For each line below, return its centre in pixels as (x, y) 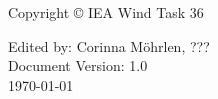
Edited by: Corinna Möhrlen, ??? (109, 45)
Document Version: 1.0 (78, 65)
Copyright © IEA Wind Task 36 (106, 12)
